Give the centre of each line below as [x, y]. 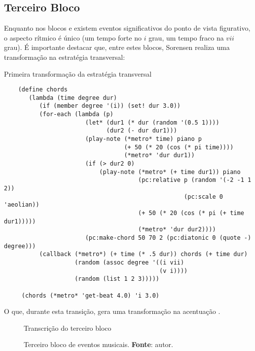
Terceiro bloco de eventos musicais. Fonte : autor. [98, 344]
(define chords [43, 90]
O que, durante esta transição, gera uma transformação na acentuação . [112, 311]
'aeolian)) [22, 205]
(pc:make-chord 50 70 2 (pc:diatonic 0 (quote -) [168, 238]
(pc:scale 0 [203, 197]
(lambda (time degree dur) [73, 98]
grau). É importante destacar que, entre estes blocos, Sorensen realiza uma [117, 47]
